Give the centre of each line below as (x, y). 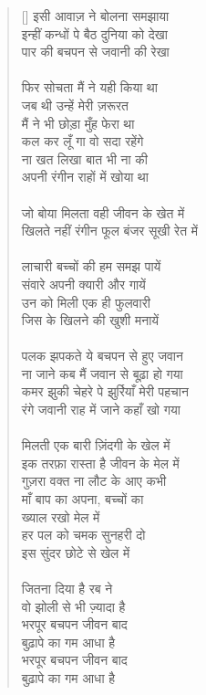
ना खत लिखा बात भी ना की (85, 158)
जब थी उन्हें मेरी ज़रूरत (75, 105)
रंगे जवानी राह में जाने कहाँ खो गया (101, 410)
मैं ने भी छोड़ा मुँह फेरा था (78, 123)
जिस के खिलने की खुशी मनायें (90, 320)
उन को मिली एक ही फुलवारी (86, 302)
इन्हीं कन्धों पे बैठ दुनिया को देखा (94, 33)
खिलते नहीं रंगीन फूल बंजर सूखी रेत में (109, 231)
